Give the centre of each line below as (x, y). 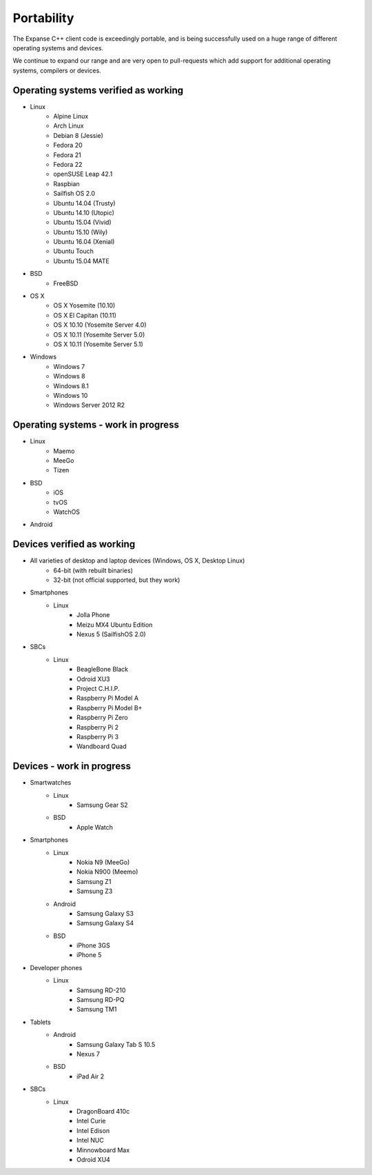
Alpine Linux (71, 117)
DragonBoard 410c (103, 1111)
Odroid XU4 (93, 1159)
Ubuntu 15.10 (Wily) (81, 232)
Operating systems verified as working (98, 90)
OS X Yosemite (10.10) (84, 305)
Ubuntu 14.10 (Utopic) (84, 212)
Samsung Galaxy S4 (105, 923)
